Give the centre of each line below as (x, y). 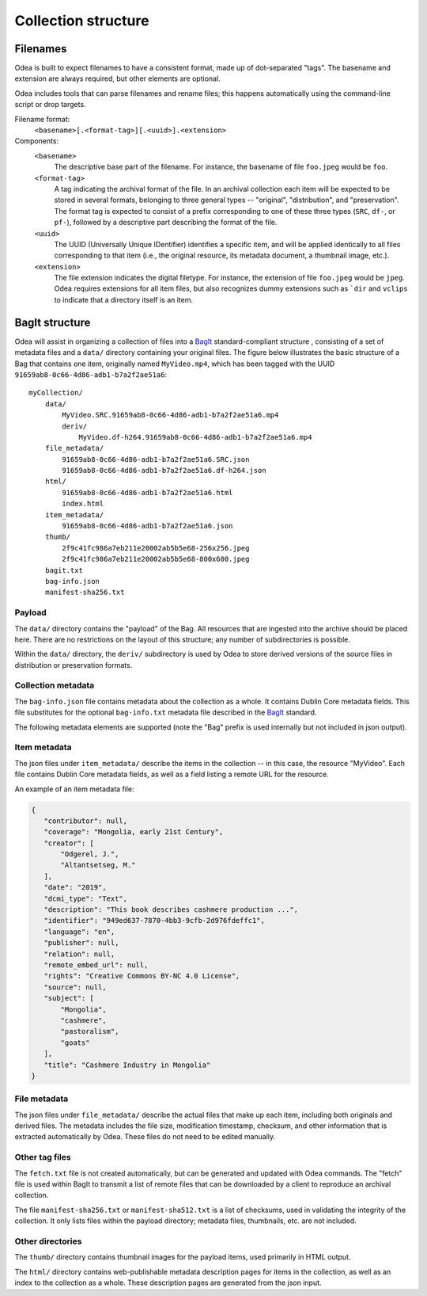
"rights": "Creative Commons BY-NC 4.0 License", (142, 976)
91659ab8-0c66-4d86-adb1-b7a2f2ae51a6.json (147, 526)
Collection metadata (55, 685)
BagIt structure (53, 322)
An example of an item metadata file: (74, 789)
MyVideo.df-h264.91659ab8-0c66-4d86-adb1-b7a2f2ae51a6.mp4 (195, 437)
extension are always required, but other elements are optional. (117, 78)
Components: (37, 141)
